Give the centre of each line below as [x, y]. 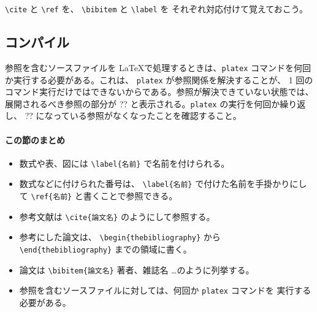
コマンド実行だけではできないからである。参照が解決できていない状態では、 [159, 92]
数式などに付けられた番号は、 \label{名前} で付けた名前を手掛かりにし [163, 184]
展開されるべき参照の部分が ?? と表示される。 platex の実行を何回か [143, 103]
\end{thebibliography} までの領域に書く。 [105, 249]
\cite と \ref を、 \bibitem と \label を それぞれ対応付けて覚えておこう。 [157, 9]
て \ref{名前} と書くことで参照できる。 [98, 196]
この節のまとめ [35, 139]
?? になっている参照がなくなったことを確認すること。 [133, 116]
